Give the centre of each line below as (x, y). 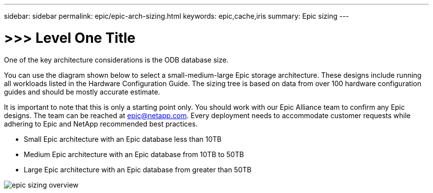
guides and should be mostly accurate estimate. (82, 92)
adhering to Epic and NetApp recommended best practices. (101, 124)
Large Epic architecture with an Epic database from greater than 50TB (138, 169)
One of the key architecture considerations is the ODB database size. (116, 60)
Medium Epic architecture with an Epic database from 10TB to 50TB (134, 154)
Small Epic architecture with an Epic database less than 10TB (123, 139)
